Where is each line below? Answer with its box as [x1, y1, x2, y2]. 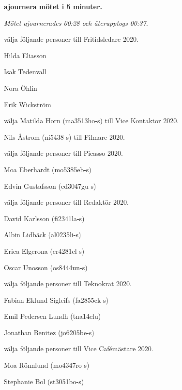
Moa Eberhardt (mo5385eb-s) [4, 164, 91, 174]
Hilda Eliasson [4, 50, 46, 60]
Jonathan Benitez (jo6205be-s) [4, 327, 94, 337]
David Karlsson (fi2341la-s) [4, 213, 85, 223]
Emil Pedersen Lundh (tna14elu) [4, 311, 101, 321]
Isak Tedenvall [4, 66, 46, 77]
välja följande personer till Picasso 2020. [4, 148, 123, 158]
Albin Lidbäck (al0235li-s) [4, 229, 81, 240]
